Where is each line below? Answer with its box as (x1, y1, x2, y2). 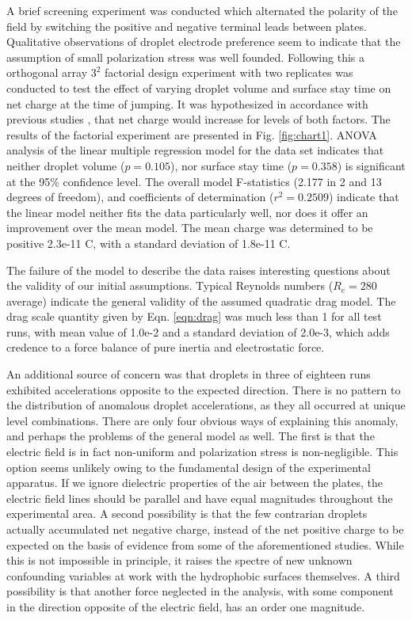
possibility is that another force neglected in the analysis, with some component (6, 583, 394, 599)
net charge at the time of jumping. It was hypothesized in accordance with (6, 95, 368, 112)
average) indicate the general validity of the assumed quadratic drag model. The (6, 292, 396, 309)
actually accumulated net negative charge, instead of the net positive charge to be (6, 521, 404, 537)
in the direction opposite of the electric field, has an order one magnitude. (6, 598, 365, 614)
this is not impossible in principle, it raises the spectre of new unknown (6, 552, 353, 569)
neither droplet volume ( (6, 157, 125, 173)
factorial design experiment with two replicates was (105, 64, 353, 81)
